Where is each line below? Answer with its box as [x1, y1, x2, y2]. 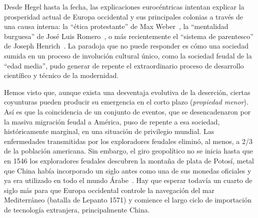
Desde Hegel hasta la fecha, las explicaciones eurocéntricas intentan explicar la [4, 1, 244, 11]
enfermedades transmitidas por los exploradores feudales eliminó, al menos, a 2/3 [4, 135, 252, 146]
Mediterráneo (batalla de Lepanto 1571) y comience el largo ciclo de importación [4, 194, 251, 205]
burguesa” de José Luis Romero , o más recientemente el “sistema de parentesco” [4, 30, 253, 41]
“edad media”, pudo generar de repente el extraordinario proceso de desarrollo [4, 60, 244, 70]
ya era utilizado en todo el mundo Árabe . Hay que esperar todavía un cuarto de [4, 175, 252, 185]
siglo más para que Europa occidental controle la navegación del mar [4, 184, 214, 195]
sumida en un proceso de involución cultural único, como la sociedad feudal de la [4, 50, 252, 60]
